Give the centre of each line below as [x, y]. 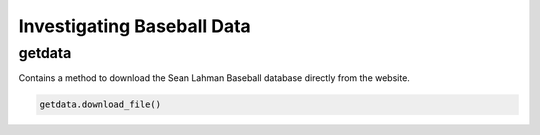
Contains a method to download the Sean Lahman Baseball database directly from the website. [214, 78]
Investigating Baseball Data [135, 26]
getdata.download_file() [100, 104]
